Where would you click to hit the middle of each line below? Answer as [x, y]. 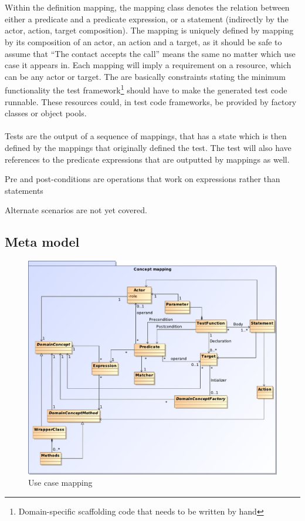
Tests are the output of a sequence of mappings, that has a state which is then [146, 136]
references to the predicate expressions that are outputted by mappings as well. [147, 159]
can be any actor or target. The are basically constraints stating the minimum [145, 76]
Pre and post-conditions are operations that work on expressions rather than [143, 179]
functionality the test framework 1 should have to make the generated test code [146, 89]
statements [24, 190]
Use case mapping [60, 483]
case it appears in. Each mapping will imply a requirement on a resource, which [148, 65]
